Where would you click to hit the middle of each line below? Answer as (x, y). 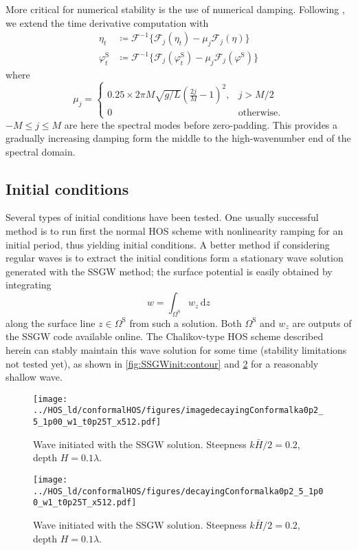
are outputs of (322, 322)
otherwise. (259, 113)
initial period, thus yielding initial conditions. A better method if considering (168, 244)
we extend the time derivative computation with (107, 22)
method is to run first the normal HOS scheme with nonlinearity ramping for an (175, 231)
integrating (29, 285)
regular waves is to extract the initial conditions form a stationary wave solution (175, 258)
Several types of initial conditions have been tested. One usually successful (162, 217)
